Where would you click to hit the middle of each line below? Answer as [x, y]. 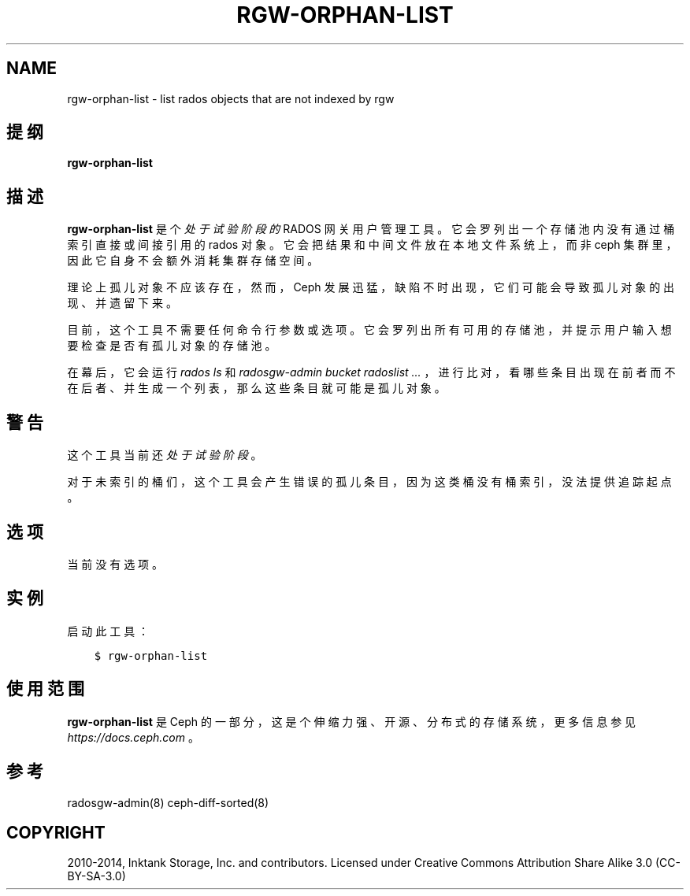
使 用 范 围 [45, 689]
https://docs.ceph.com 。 [133, 737]
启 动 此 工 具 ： [108, 631]
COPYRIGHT [56, 832]
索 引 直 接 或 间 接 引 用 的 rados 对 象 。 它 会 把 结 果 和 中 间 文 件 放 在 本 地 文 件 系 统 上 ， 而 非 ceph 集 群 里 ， [372, 245]
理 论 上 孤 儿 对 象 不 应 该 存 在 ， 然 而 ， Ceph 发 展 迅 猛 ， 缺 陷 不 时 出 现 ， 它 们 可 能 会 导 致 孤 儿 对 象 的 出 [371, 287]
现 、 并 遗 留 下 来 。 [122, 303]
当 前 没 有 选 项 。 [115, 564]
